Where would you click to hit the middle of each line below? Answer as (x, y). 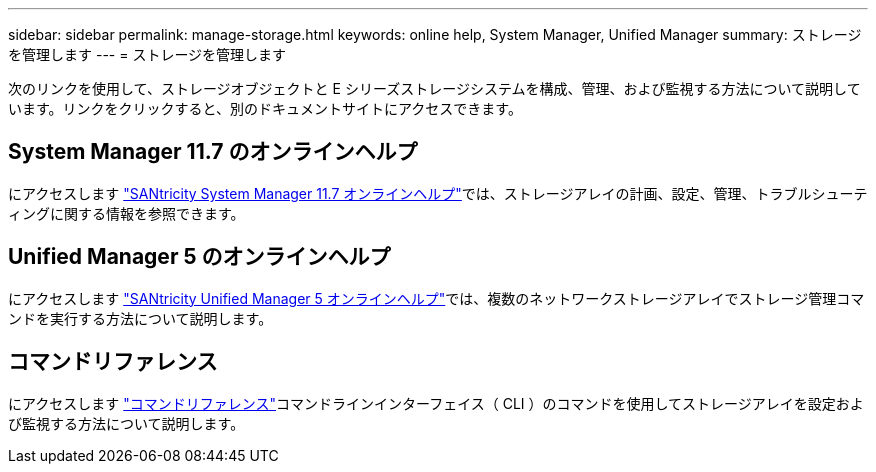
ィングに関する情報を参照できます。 (126, 213)
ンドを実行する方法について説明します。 (140, 318)
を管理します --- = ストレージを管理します (147, 54)
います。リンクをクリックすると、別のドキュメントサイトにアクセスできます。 (265, 108)
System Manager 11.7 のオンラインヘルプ (213, 152)
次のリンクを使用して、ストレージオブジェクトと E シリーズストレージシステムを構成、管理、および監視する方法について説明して (434, 88)
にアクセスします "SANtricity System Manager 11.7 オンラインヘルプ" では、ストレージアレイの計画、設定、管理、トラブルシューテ (438, 193)
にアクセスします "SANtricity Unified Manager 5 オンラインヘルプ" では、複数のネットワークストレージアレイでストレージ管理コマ (436, 298)
